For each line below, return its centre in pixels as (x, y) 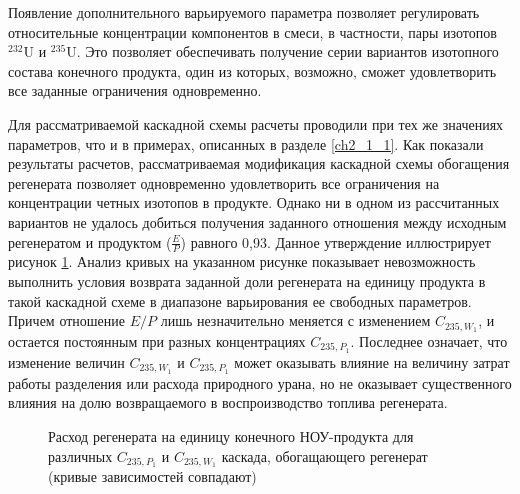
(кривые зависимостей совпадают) (152, 476)
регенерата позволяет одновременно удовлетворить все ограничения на (224, 182)
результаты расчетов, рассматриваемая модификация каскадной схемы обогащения (259, 163)
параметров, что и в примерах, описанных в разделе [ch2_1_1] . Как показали (246, 143)
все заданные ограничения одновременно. (135, 90)
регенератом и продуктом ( (90, 241)
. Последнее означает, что (429, 341)
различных (80, 455)
